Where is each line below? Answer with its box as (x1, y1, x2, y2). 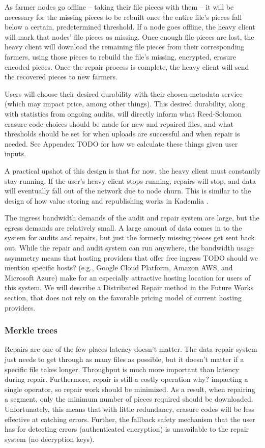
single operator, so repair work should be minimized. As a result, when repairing (5, 383, 255, 394)
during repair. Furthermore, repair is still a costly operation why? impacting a (5, 374, 248, 384)
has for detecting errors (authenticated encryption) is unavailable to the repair (5, 424, 249, 434)
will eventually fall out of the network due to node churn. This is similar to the (5, 185, 251, 196)
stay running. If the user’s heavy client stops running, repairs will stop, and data (5, 175, 256, 186)
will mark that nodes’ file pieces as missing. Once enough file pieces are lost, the (5, 31, 254, 42)
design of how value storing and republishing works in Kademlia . (5, 195, 209, 206)
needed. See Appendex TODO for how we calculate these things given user (5, 138, 238, 149)
